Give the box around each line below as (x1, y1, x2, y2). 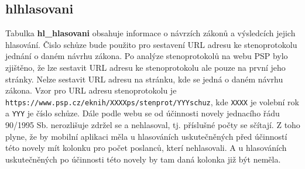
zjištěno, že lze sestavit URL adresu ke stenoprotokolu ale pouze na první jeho (5, 61, 286, 73)
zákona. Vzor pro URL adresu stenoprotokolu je (5, 84, 177, 96)
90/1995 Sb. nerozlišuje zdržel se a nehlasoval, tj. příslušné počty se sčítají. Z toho (5, 119, 300, 131)
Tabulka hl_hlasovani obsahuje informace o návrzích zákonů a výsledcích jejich (5, 27, 296, 39)
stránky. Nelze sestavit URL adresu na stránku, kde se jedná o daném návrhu (5, 73, 283, 85)
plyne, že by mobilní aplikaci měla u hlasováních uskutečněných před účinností (5, 130, 287, 142)
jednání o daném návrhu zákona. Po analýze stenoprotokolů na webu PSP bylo (5, 50, 288, 62)
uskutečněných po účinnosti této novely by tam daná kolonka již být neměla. (5, 153, 281, 165)
